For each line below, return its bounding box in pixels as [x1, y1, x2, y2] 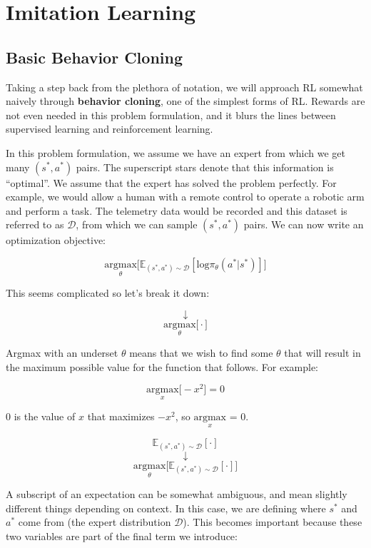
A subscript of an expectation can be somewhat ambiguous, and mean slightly [6, 487, 347, 502]
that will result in [284, 345, 361, 360]
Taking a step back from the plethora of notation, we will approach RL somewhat [6, 79, 363, 94]
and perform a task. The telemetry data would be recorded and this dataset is [6, 203, 347, 218]
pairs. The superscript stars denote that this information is [76, 159, 334, 174]
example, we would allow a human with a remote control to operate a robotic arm [6, 189, 365, 204]
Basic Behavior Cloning [6, 46, 183, 68]
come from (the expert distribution [18, 514, 171, 529]
